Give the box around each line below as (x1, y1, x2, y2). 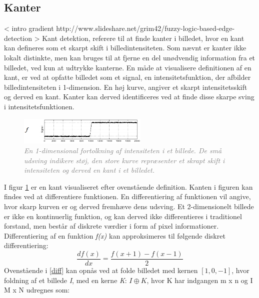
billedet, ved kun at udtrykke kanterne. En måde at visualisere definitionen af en (4, 62, 251, 72)
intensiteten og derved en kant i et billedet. (24, 165, 155, 175)
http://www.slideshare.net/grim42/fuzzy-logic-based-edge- (56, 23, 235, 33)
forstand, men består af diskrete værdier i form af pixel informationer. (4, 221, 219, 231)
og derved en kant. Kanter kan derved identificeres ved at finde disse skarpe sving (4, 91, 254, 102)
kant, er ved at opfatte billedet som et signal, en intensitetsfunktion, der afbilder (4, 72, 251, 82)
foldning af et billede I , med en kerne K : (4, 275, 127, 285)
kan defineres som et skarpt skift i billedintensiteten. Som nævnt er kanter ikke (4, 42, 246, 53)
